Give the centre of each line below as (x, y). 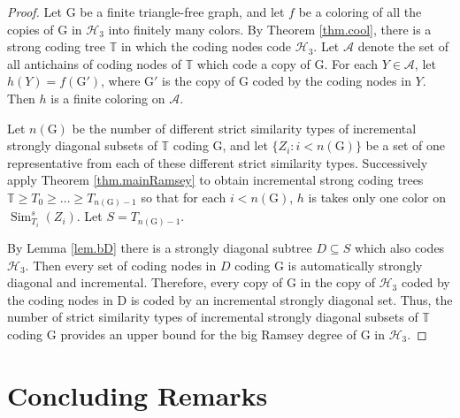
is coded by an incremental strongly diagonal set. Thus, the (291, 299)
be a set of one (406, 145)
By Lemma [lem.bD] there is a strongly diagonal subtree (160, 247)
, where (121, 81)
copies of (31, 29)
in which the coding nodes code (206, 46)
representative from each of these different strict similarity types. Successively (218, 162)
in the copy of (337, 282)
